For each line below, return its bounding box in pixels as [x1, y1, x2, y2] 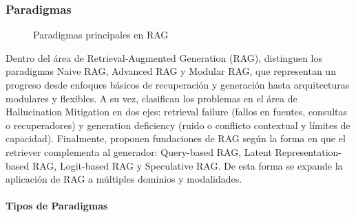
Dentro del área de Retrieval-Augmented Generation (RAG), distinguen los [6, 50, 322, 65]
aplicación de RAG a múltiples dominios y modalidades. [6, 172, 242, 186]
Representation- [275, 144, 342, 159]
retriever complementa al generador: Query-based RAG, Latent [6, 144, 272, 159]
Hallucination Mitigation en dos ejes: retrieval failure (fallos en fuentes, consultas [6, 104, 348, 119]
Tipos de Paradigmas [6, 198, 108, 213]
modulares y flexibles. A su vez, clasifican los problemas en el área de [6, 91, 297, 105]
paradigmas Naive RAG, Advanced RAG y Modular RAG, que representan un [6, 64, 336, 78]
